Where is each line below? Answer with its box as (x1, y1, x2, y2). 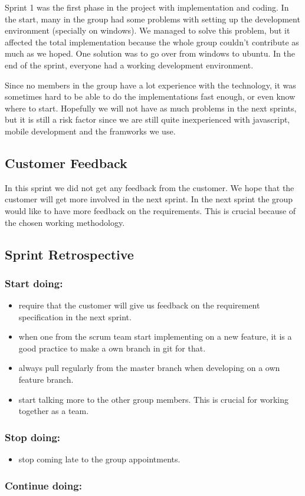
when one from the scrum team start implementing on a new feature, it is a (18, 330, 292, 343)
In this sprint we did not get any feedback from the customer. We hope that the (5, 181, 294, 193)
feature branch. (18, 373, 74, 386)
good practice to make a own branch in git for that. (18, 341, 206, 354)
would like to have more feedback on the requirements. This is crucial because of (5, 204, 296, 216)
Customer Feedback (5, 153, 127, 172)
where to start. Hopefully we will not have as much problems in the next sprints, (5, 101, 297, 114)
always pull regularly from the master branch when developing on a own (18, 362, 280, 374)
